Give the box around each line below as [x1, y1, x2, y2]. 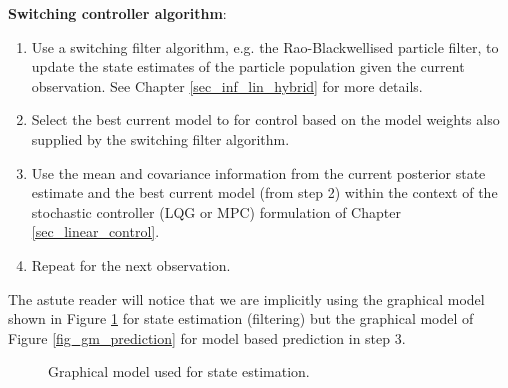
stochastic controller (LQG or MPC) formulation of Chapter [31, 201, 401, 222]
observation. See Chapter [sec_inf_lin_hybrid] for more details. [31, 75, 423, 96]
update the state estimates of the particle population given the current [31, 56, 465, 77]
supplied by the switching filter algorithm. [31, 128, 290, 149]
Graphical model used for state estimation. [48, 361, 310, 382]
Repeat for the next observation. [31, 254, 231, 275]
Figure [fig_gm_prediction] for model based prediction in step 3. [8, 327, 406, 348]
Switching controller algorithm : [8, 3, 227, 23]
